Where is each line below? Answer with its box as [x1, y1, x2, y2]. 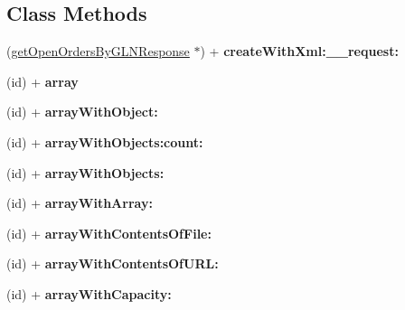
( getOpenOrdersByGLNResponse [6, 42, 190, 61]
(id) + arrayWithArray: [6, 193, 153, 212]
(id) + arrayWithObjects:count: [6, 132, 203, 151]
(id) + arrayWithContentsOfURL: [6, 254, 219, 273]
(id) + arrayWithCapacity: [6, 284, 172, 303]
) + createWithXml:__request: [200, 42, 399, 61]
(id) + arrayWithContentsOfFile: [6, 223, 212, 242]
